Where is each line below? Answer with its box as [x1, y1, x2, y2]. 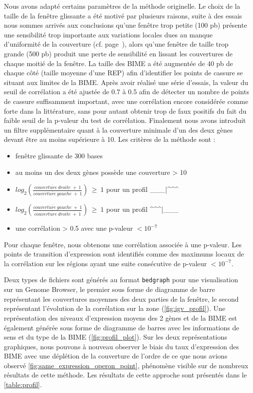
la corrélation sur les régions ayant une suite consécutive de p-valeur [4, 258, 207, 268]
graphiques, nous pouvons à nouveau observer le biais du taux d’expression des [4, 341, 239, 351]
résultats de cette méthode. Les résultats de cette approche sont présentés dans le [4, 370, 247, 380]
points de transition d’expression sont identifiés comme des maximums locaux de [4, 249, 244, 259]
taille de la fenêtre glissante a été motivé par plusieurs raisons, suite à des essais [4, 10, 242, 20]
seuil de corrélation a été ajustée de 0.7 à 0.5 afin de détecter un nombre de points [4, 86, 249, 97]
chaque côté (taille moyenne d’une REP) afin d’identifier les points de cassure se [4, 68, 243, 78]
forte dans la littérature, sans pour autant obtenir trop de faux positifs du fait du [4, 105, 247, 116]
